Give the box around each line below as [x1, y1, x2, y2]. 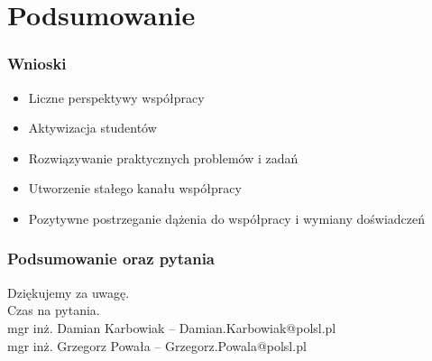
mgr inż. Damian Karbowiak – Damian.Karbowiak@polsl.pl [7, 318, 336, 337]
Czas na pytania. [7, 301, 100, 319]
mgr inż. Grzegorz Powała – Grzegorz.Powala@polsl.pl [7, 336, 307, 355]
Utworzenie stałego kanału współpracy [28, 179, 242, 198]
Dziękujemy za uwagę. [7, 282, 130, 301]
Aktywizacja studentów [28, 118, 157, 137]
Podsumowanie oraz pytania [7, 247, 215, 270]
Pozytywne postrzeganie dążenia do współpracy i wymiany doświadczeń [28, 208, 425, 227]
